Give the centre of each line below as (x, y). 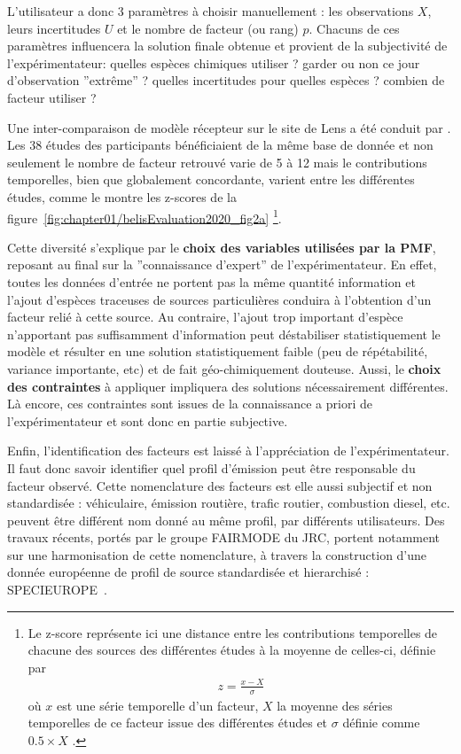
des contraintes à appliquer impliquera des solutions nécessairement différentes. (228, 386)
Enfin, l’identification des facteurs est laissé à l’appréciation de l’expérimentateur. (228, 451)
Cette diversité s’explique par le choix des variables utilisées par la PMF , (222, 247)
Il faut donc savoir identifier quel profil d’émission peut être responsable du (211, 467)
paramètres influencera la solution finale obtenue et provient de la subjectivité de (227, 46)
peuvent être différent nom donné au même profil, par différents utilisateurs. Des (226, 520)
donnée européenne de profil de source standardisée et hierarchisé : (188, 572)
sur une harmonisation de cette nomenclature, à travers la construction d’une (217, 554)
